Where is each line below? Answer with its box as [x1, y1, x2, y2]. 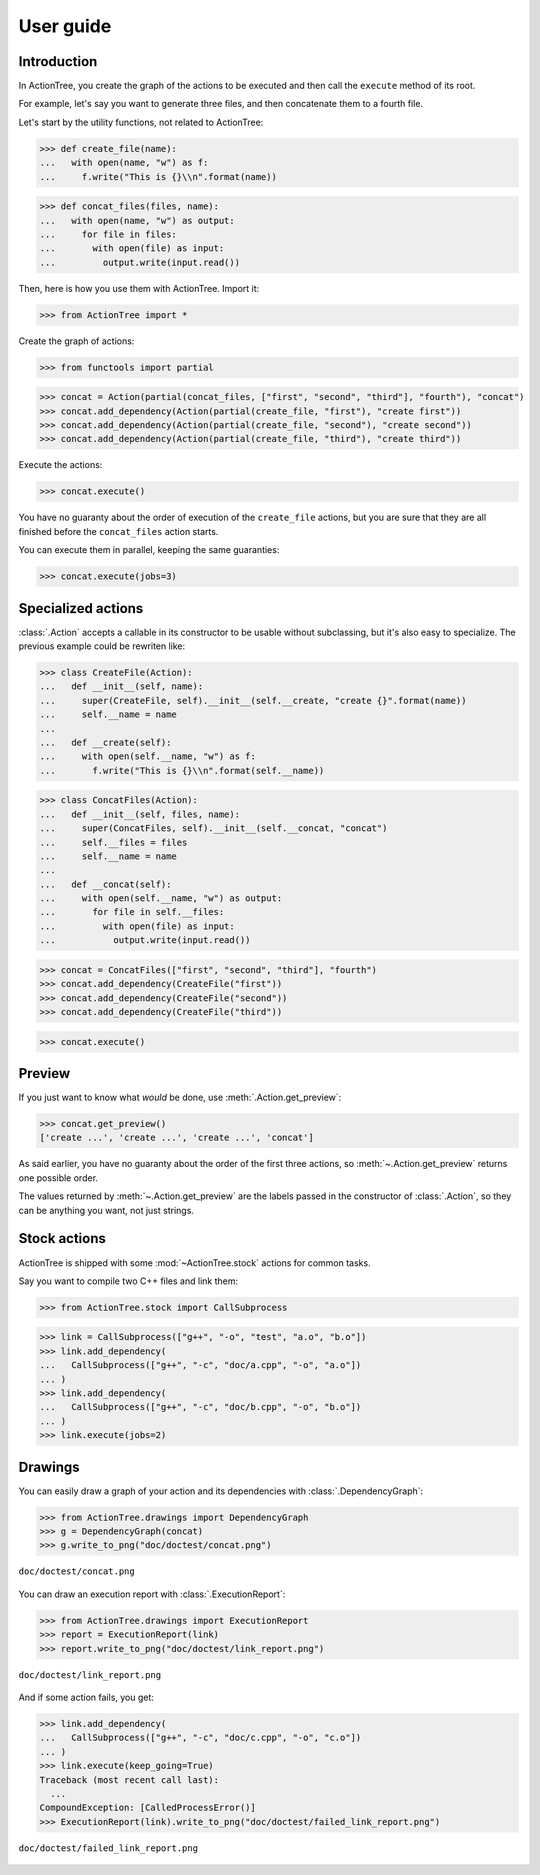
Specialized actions [18, 600, 144, 617]
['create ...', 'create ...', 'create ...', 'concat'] [39, 1132, 314, 1144]
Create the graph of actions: [18, 335, 135, 347]
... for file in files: [39, 228, 177, 240]
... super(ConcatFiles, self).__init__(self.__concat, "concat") [39, 823, 388, 834]
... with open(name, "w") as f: [39, 157, 209, 169]
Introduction [18, 53, 98, 70]
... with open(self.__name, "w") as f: [39, 751, 257, 762]
